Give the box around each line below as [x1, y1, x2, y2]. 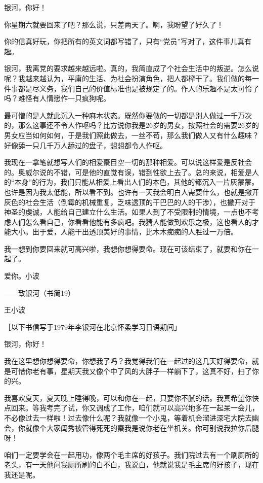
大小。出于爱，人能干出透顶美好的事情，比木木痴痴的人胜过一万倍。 [11, 226, 238, 237]
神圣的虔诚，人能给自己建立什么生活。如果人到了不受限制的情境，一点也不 [4, 206, 252, 217]
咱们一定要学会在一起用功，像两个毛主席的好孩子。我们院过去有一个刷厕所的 [4, 449, 259, 460]
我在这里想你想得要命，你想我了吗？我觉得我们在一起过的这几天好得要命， [4, 356, 252, 366]
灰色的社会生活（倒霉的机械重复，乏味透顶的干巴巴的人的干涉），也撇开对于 [4, 196, 255, 207]
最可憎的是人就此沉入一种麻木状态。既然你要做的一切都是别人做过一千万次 [4, 110, 252, 120]
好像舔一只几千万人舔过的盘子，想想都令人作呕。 [4, 140, 167, 150]
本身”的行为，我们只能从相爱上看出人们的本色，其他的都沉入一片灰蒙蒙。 [14, 177, 259, 187]
